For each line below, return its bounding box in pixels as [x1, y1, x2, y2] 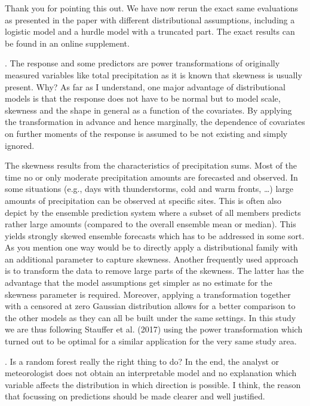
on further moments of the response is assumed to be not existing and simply [5, 127, 288, 139]
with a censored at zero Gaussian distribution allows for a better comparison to [5, 300, 296, 312]
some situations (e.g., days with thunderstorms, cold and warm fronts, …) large [5, 182, 293, 195]
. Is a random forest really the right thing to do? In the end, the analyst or [5, 355, 279, 367]
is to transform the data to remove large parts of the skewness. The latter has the [5, 264, 304, 277]
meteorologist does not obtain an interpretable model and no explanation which [5, 367, 297, 379]
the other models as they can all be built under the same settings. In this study [5, 311, 296, 323]
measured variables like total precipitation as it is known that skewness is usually [5, 68, 302, 81]
